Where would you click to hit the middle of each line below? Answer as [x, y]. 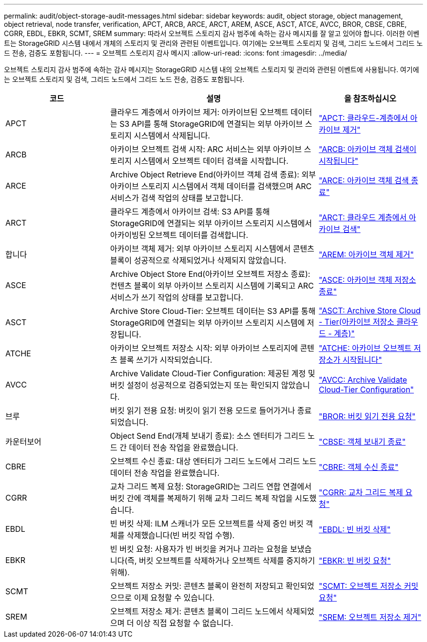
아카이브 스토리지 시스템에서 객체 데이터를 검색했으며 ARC [211, 186]
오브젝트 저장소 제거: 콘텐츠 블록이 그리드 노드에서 [197, 611]
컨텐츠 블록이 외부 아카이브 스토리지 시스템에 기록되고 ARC [212, 286]
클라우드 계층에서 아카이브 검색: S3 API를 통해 [190, 212]
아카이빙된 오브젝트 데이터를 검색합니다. [179, 235]
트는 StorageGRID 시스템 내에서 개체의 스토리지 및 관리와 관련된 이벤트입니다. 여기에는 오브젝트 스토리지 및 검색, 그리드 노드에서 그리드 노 [213, 43]
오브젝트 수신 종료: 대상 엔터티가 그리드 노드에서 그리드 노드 [213, 461]
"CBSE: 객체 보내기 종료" [362, 442]
